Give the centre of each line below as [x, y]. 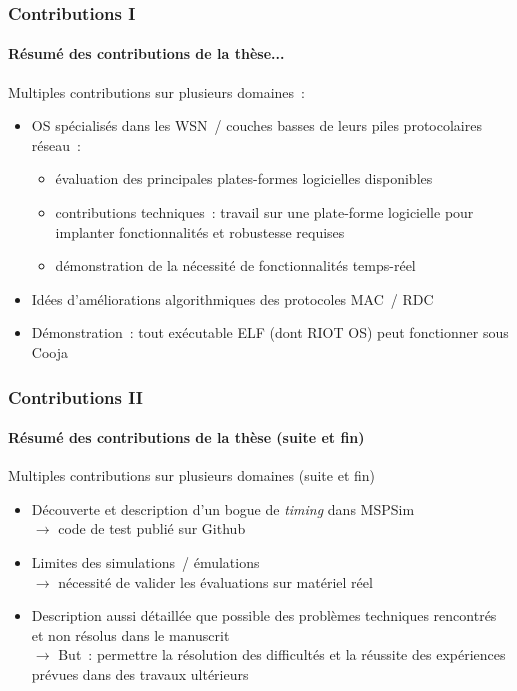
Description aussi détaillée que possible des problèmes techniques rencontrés [264, 615]
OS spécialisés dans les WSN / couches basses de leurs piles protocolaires [256, 125]
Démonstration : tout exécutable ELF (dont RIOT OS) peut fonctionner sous [270, 332]
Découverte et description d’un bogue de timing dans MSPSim [223, 508]
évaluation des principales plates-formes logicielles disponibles [244, 178]
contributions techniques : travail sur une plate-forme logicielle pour [264, 212]
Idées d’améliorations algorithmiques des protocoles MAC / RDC [232, 298]
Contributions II [75, 396]
